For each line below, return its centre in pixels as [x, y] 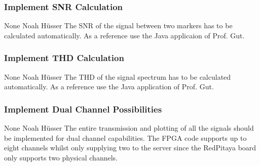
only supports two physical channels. [61, 157]
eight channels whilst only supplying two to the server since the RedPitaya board [130, 148]
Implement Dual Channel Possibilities [83, 109]
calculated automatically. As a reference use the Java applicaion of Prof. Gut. [124, 35]
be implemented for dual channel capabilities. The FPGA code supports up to [125, 137]
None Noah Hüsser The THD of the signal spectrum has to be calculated [118, 76]
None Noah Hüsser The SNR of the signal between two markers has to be [118, 25]
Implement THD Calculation [64, 58]
